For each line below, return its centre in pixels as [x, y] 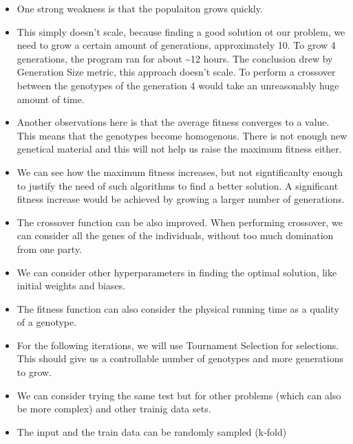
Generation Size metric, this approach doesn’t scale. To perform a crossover [176, 72]
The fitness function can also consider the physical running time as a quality [178, 308]
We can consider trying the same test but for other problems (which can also [179, 395]
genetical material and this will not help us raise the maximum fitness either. [179, 149]
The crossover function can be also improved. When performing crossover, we [180, 222]
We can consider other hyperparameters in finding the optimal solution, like [177, 272]
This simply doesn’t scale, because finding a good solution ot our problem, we [181, 31]
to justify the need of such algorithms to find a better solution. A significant [178, 185]
